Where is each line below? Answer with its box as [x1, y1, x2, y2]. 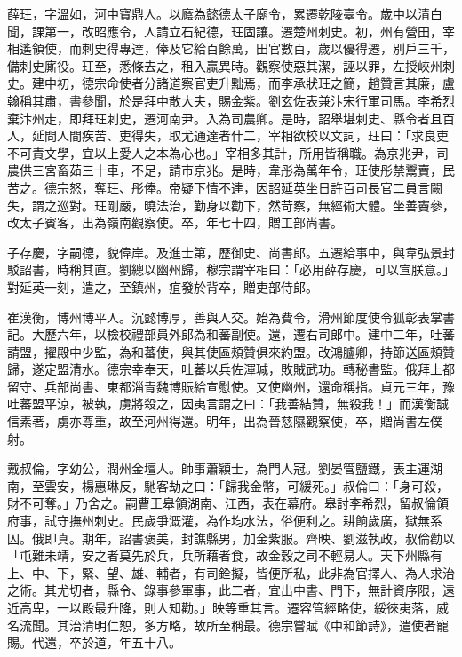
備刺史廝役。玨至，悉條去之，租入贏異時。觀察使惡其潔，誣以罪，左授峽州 [7, 56, 442, 75]
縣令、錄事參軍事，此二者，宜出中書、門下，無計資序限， [106, 581, 442, 599]
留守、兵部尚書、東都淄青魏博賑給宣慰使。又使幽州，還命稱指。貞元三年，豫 [7, 376, 455, 395]
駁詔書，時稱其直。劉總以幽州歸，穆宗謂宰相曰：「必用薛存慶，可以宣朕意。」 [7, 260, 455, 279]
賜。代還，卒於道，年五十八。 [7, 633, 181, 652]
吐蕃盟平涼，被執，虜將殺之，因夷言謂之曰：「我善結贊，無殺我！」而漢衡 [7, 394, 436, 413]
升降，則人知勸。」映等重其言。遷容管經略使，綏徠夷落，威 [106, 598, 449, 616]
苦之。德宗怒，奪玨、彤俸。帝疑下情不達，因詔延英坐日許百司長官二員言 [7, 178, 430, 196]
